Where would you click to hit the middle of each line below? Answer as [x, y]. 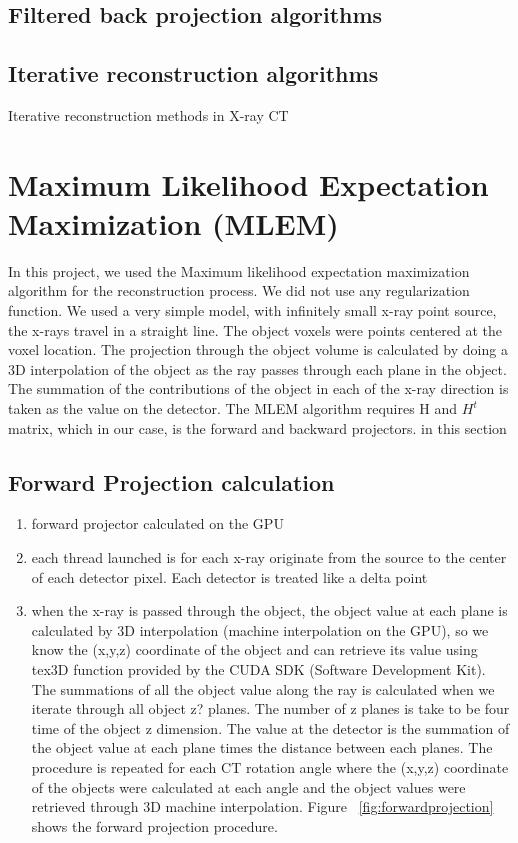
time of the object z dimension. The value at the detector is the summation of [270, 727]
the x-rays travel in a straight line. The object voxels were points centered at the [255, 329]
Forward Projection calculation [171, 481]
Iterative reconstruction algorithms [193, 73]
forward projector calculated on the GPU [157, 523]
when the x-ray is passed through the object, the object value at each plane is [269, 610]
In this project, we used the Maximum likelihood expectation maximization [239, 270]
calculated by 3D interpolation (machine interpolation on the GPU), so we [260, 629]
